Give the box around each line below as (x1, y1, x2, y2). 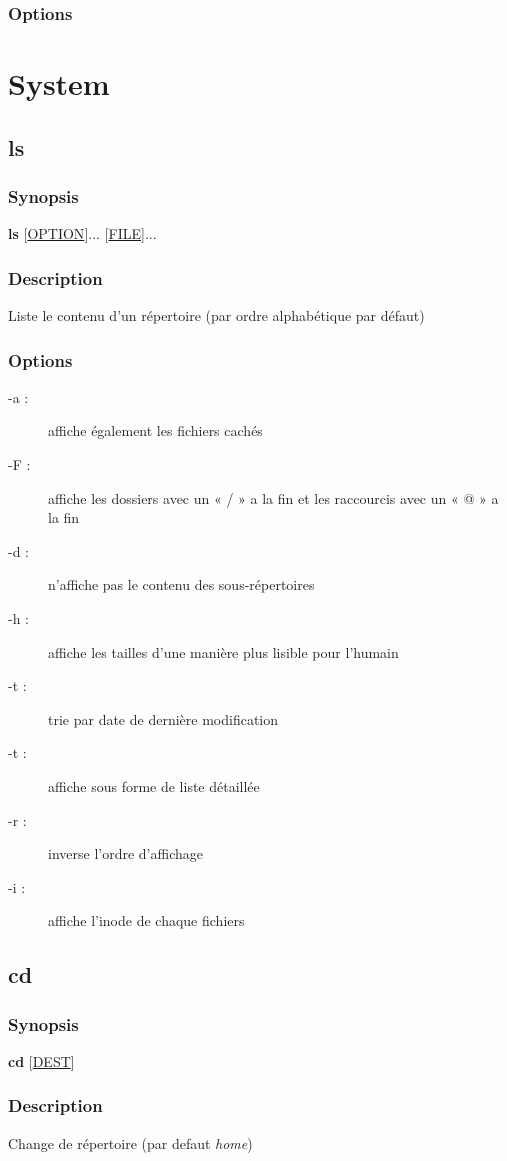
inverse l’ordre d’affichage (48, 843, 203, 864)
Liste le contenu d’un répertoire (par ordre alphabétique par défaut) (8, 305, 425, 326)
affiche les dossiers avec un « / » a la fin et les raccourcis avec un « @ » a (48, 487, 499, 508)
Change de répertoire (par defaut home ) (8, 1132, 253, 1153)
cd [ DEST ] (8, 1050, 75, 1071)
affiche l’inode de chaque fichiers (48, 910, 245, 931)
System (8, 63, 110, 104)
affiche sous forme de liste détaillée (48, 775, 260, 796)
